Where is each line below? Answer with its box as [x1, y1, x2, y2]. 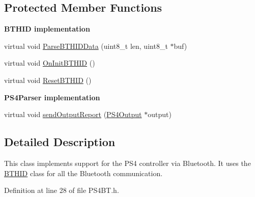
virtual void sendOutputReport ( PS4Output [4, 109, 142, 120]
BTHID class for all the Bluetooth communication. [4, 167, 163, 178]
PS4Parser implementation [4, 92, 100, 102]
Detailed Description [4, 134, 116, 150]
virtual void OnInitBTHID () [4, 58, 95, 68]
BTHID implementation [4, 23, 90, 34]
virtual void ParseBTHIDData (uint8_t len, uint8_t [4, 40, 168, 51]
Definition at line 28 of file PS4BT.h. [4, 185, 119, 195]
